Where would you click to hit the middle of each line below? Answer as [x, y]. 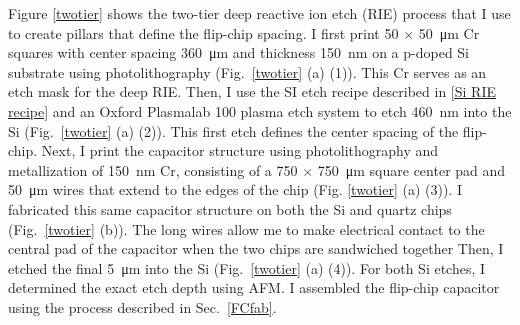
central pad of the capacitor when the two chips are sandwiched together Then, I [256, 248]
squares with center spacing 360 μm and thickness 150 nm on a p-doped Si [239, 52]
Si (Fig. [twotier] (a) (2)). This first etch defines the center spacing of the [233, 130]
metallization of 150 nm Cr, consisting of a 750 [153, 169]
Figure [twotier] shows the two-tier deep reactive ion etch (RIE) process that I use [259, 13]
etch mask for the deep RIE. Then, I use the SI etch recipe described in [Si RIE [252, 91]
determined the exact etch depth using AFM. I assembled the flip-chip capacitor [254, 287]
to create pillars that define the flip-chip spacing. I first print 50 [203, 32]
